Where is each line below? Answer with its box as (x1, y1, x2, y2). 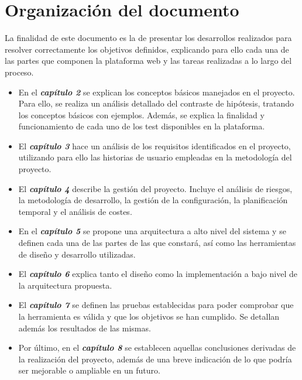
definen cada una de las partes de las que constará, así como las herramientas (18, 237, 296, 249)
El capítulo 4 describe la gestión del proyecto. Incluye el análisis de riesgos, (18, 182, 293, 194)
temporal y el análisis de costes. (18, 205, 132, 217)
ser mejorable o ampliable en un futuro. (18, 364, 160, 376)
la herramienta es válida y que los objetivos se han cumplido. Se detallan (18, 310, 280, 322)
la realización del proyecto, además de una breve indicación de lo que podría (18, 352, 292, 365)
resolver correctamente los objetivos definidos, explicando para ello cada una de (5, 43, 289, 55)
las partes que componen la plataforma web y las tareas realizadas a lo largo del (5, 54, 292, 67)
